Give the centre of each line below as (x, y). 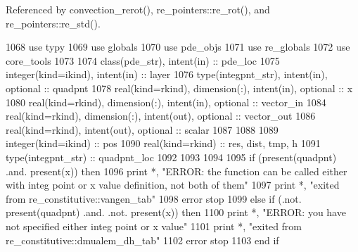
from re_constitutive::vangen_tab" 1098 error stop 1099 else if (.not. (154, 198)
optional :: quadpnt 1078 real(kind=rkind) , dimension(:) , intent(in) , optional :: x (179, 88)
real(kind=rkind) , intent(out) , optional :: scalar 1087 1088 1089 (142, 129)
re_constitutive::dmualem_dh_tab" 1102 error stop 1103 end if (142, 240)
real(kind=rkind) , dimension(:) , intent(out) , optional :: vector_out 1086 (161, 116)
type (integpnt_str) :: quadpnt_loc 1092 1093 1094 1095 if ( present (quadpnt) (171, 157)
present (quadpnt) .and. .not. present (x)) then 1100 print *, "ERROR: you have (176, 212)
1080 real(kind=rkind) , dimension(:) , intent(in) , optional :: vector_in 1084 (166, 102)
